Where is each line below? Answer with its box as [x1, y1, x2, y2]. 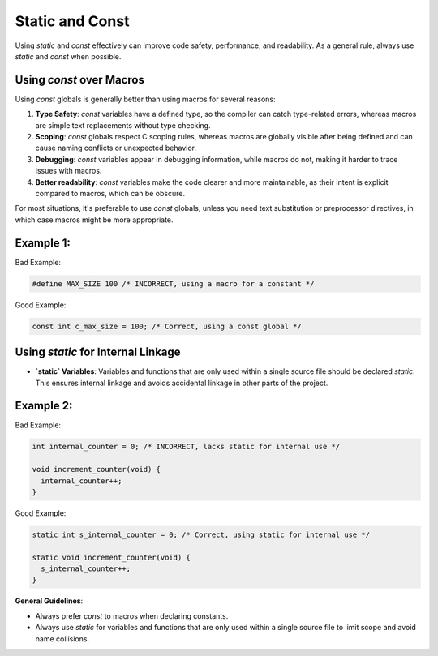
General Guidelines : [15, 596, 84, 606]
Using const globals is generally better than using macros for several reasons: [15, 94, 276, 104]
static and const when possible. [15, 51, 122, 61]
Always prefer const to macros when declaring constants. [35, 611, 229, 620]
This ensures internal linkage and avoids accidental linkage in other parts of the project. [35, 378, 328, 388]
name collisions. [35, 633, 89, 644]
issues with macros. [35, 166, 102, 176]
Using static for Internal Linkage [15, 345, 182, 359]
